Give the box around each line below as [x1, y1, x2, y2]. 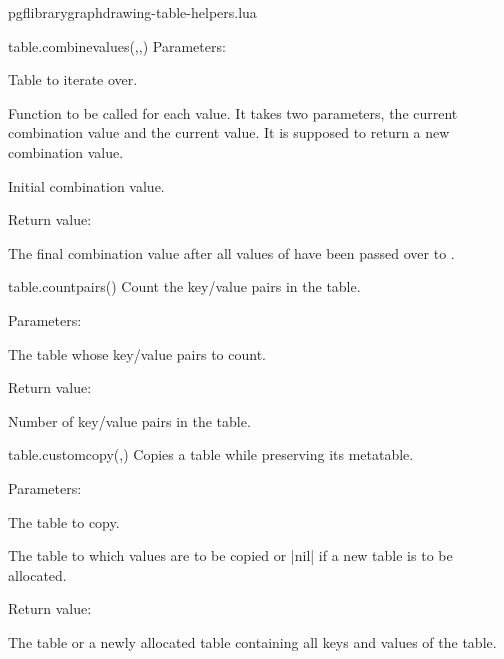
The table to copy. [8, 511, 120, 532]
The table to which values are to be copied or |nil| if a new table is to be [8, 545, 453, 566]
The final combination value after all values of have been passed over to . [8, 242, 455, 263]
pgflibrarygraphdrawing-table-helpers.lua [8, 2, 257, 22]
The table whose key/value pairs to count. [8, 343, 267, 364]
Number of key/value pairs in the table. [8, 410, 251, 431]
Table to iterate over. [8, 69, 138, 90]
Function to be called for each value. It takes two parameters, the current [8, 102, 458, 123]
